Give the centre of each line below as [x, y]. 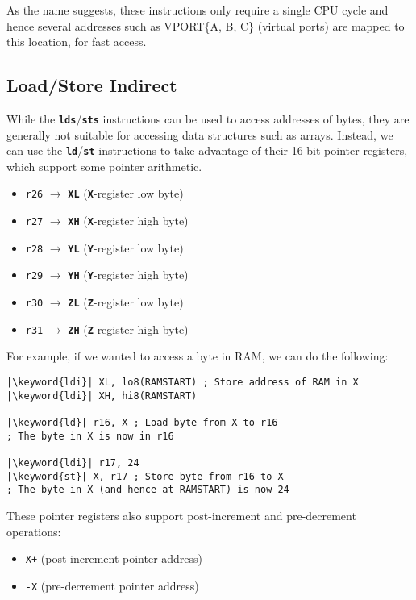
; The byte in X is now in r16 [90, 436]
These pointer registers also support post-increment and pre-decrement [181, 515]
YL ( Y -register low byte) [126, 247]
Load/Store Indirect [92, 85]
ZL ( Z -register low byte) [126, 302]
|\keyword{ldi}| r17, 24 [73, 462]
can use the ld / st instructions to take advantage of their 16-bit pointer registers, [207, 150]
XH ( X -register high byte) [128, 221]
